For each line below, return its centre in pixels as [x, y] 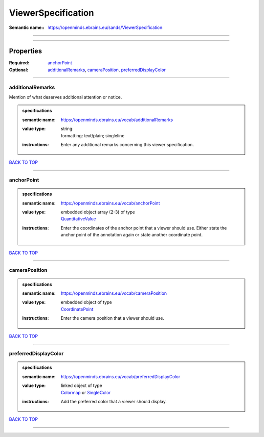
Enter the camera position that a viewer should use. [113, 318]
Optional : [19, 70]
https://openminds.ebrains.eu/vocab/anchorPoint [110, 203]
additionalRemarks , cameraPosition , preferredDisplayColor [107, 70]
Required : [19, 63]
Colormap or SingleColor [86, 392]
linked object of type [82, 386]
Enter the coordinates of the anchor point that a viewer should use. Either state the [144, 228]
